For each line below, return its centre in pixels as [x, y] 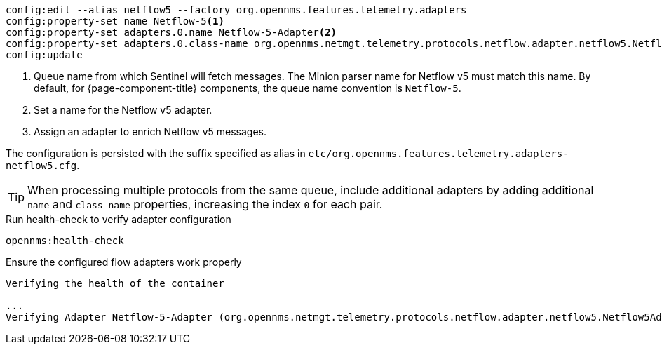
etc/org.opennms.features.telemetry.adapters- [438, 154]
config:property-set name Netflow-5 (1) [115, 21]
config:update [44, 55]
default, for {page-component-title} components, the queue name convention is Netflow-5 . [248, 88]
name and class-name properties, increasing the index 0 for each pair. [205, 204]
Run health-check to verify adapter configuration [119, 219]
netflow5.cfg [41, 166]
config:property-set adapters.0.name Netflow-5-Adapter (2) [171, 32]
